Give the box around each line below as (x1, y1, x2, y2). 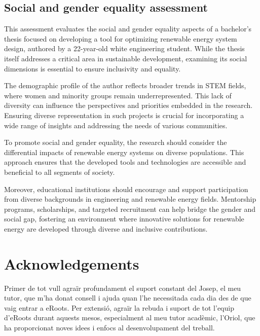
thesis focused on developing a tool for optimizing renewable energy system (4, 33, 237, 44)
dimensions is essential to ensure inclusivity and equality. (4, 63, 181, 73)
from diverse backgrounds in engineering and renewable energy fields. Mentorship (4, 194, 256, 204)
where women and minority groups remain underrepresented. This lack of (4, 90, 232, 100)
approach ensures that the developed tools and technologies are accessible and (4, 157, 246, 167)
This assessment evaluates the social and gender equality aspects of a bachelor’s (4, 23, 252, 34)
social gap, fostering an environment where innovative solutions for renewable (4, 213, 244, 224)
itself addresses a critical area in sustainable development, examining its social (4, 53, 247, 63)
